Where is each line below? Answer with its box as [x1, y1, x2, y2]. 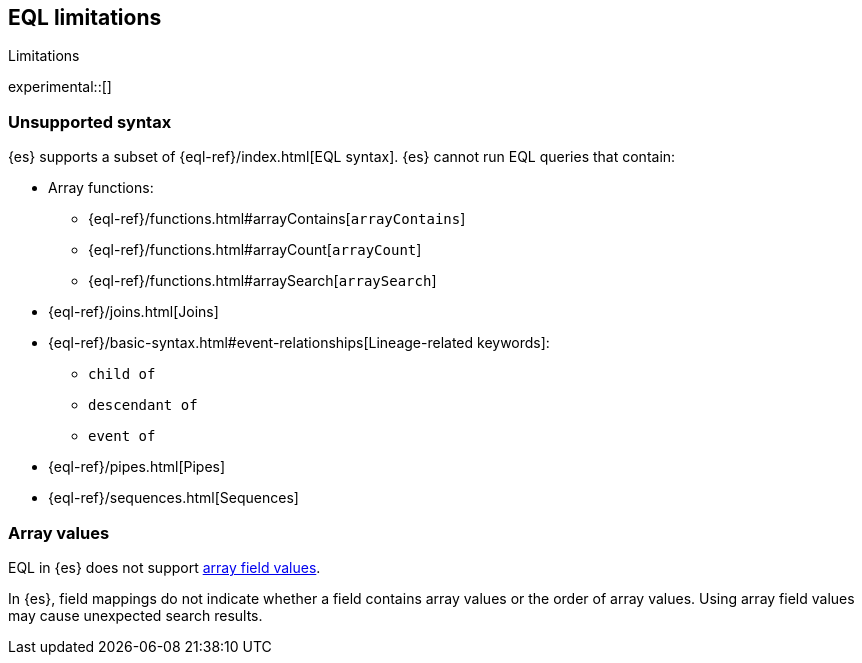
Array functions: [48, 179, 154, 197]
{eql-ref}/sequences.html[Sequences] [48, 489, 299, 507]
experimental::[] [8, 78, 112, 96]
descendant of [88, 397, 198, 414]
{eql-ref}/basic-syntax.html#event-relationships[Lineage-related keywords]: [48, 334, 550, 352]
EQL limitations [8, 5, 162, 30]
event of [88, 428, 156, 445]
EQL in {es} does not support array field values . [8, 558, 321, 576]
